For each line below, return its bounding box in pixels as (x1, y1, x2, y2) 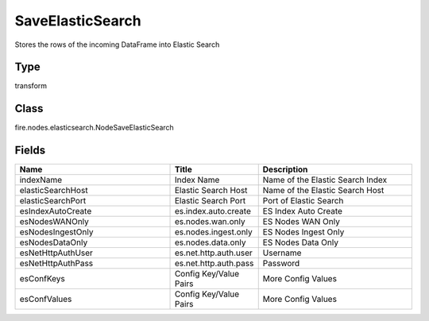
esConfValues (19, 294, 72, 305)
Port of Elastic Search (262, 195, 344, 207)
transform (14, 81, 48, 91)
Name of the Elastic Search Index (262, 175, 388, 186)
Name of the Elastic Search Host (262, 185, 385, 196)
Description (262, 164, 308, 175)
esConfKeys (19, 273, 65, 284)
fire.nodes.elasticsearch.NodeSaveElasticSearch (14, 123, 174, 133)
